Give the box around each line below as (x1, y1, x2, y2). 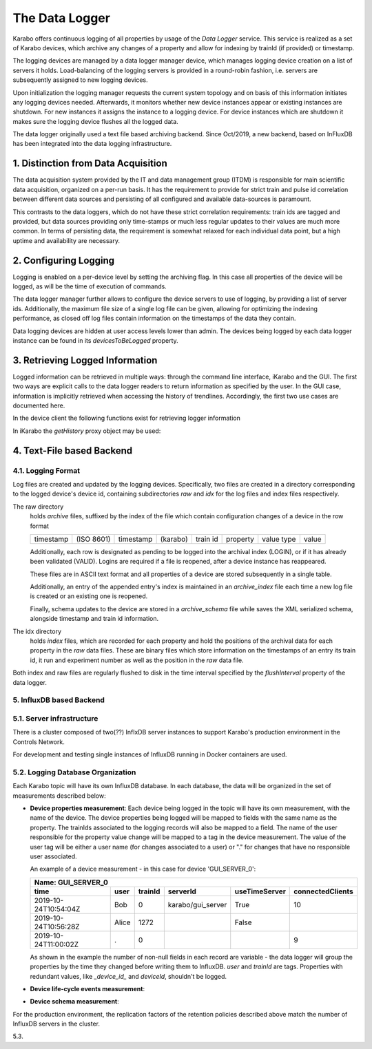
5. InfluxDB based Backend (12, 695, 105, 705)
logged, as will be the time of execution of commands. (12, 282, 167, 290)
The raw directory (12, 502, 64, 511)
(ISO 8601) (76, 534, 111, 544)
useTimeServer (234, 887, 286, 896)
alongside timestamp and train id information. (30, 615, 158, 623)
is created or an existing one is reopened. (30, 592, 148, 600)
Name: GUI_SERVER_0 (34, 878, 108, 887)
